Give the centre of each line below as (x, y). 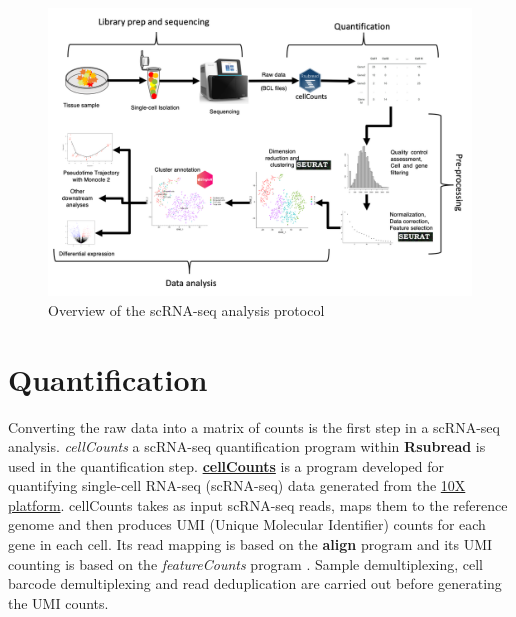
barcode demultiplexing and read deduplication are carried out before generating (255, 583)
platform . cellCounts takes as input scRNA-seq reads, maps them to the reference (258, 504)
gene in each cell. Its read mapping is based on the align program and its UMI (250, 544)
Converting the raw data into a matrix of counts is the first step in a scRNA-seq (254, 426)
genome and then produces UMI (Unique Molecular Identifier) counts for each (247, 524)
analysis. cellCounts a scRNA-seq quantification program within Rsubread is (247, 446)
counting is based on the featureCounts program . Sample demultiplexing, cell (246, 563)
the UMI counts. (58, 602)
